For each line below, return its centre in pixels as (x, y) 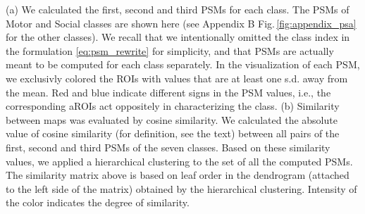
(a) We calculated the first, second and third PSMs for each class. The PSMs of (178, 9)
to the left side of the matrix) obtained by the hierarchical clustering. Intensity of (181, 188)
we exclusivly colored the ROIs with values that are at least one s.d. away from (177, 78)
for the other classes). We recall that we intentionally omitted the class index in (178, 37)
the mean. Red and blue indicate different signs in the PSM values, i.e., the (168, 92)
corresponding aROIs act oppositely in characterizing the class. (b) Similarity (173, 106)
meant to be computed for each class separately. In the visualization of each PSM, (183, 64)
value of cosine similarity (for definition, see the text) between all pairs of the (173, 133)
